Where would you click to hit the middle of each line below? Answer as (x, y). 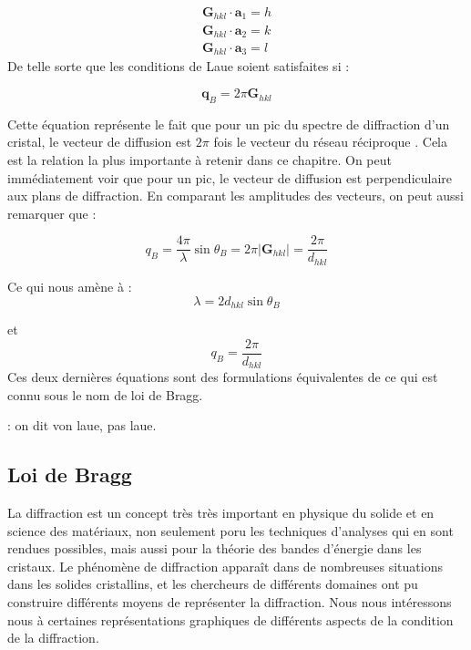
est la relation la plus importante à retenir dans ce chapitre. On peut (200, 160)
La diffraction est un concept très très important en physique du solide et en (221, 513)
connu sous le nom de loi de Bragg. (105, 394)
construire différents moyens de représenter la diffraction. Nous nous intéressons (230, 602)
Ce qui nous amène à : (70, 286)
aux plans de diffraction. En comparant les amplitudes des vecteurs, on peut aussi (235, 196)
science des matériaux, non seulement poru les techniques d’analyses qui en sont (230, 530)
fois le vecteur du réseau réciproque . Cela (330, 142)
